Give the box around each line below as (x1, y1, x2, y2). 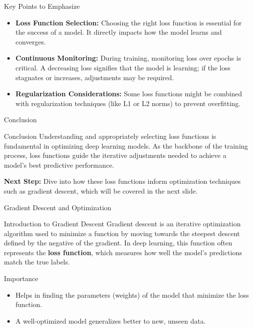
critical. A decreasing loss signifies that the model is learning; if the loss (15, 62, 230, 72)
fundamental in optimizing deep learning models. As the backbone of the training (4, 140, 248, 151)
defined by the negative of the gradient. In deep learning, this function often (4, 238, 232, 248)
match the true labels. (4, 257, 70, 267)
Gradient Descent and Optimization (4, 202, 112, 212)
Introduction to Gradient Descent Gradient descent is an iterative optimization (4, 219, 241, 229)
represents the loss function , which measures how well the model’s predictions (4, 247, 242, 257)
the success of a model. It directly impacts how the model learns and (15, 27, 222, 37)
